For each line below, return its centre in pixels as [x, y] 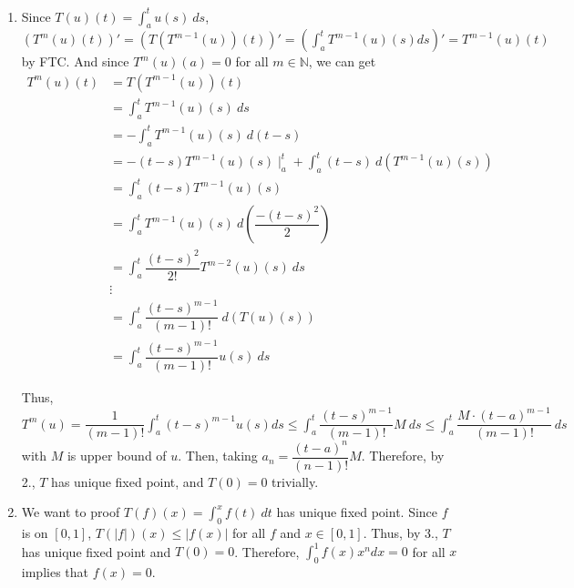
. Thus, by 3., [400, 533]
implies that [55, 572]
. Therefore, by [403, 456]
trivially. [295, 481]
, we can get [342, 61]
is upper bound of [117, 456]
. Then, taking [218, 456]
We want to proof [71, 512]
